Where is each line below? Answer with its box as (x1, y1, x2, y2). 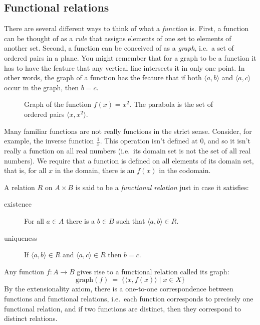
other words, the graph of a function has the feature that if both (4, 72, 202, 83)
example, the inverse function (4, 135, 94, 146)
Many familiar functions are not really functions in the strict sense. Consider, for (4, 125, 252, 136)
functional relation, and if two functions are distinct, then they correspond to (4, 303, 241, 313)
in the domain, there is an (55, 165, 135, 176)
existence (4, 199, 32, 209)
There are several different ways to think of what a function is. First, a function (4, 23, 249, 34)
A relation (4, 182, 35, 192)
